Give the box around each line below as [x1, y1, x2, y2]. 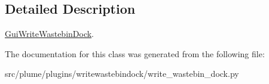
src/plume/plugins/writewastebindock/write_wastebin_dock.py [5, 67, 239, 80]
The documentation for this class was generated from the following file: [5, 47, 265, 60]
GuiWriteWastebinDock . [5, 27, 94, 40]
